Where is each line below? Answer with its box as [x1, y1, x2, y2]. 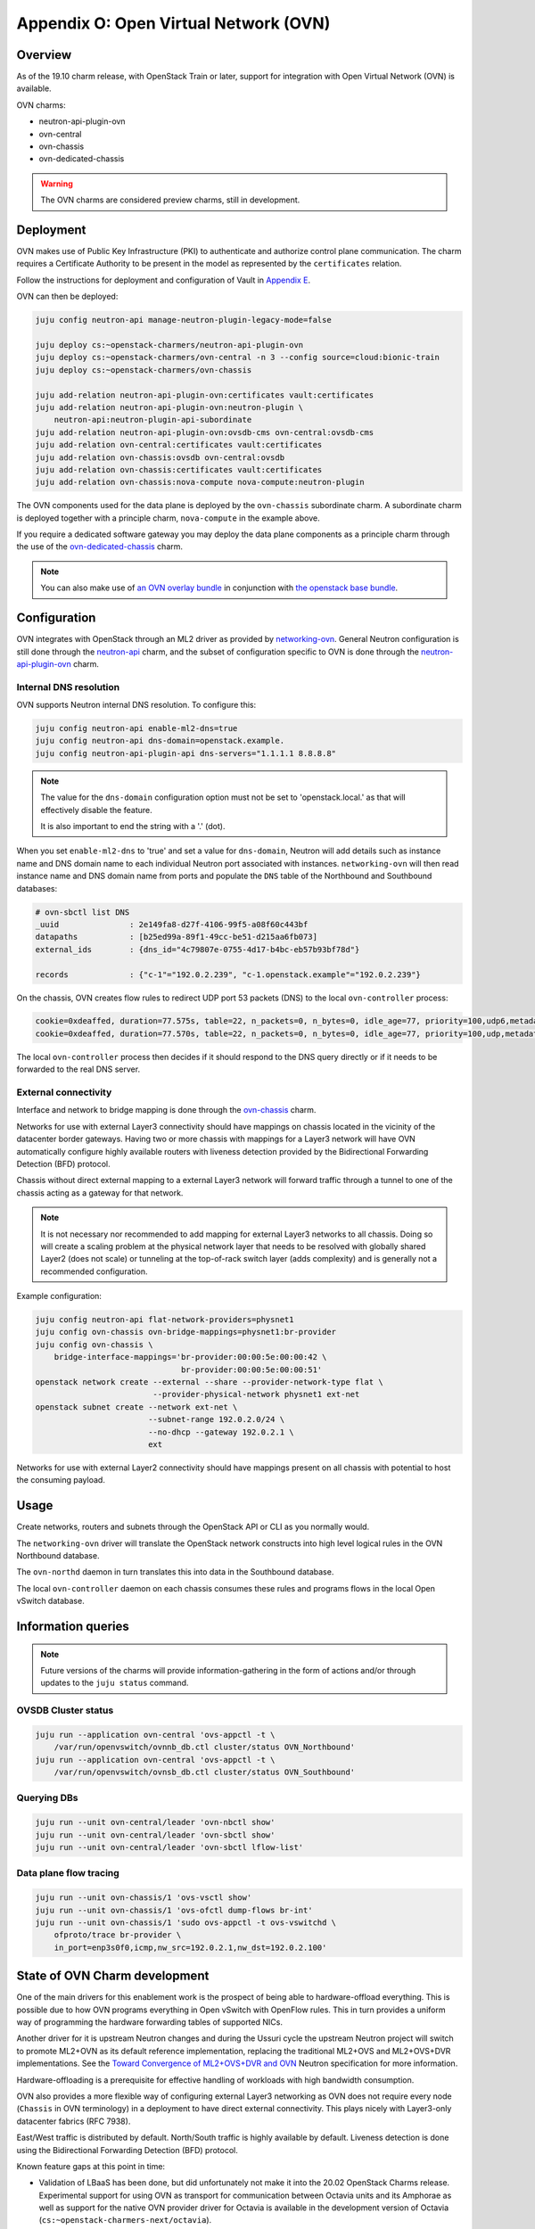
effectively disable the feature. [40, 804, 152, 815]
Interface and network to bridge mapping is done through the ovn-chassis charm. [16, 1105, 317, 1115]
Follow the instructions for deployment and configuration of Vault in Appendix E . [16, 275, 311, 285]
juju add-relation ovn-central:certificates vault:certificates [35, 440, 323, 450]
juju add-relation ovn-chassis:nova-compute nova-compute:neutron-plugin [35, 477, 365, 488]
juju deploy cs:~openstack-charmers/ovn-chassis [35, 365, 252, 374]
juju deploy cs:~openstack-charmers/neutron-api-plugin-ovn [35, 340, 304, 350]
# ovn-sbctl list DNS [35, 907, 130, 917]
